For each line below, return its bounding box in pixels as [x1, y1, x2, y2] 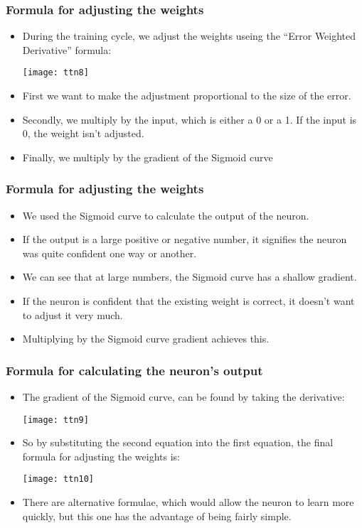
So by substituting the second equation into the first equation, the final [22, 435, 334, 450]
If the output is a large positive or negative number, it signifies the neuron [22, 232, 347, 247]
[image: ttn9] [22, 414, 89, 425]
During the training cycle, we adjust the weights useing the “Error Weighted [22, 28, 356, 43]
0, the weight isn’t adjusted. [22, 126, 144, 141]
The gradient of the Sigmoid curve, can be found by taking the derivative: [22, 389, 345, 404]
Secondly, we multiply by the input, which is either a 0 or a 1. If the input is [22, 112, 357, 126]
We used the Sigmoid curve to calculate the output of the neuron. [22, 208, 309, 222]
